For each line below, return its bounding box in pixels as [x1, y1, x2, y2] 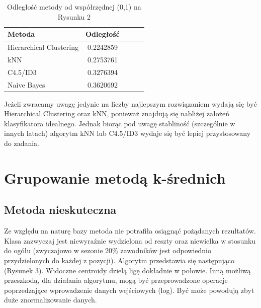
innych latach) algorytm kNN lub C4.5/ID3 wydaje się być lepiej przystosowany [4, 128, 251, 138]
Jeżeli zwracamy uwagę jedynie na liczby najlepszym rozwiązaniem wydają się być [4, 98, 257, 109]
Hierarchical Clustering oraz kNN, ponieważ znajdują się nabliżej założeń [4, 108, 229, 119]
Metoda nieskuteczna [4, 202, 117, 217]
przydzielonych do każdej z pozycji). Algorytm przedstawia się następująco [4, 255, 235, 265]
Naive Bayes [8, 79, 45, 90]
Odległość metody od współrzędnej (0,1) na [7, 2, 141, 12]
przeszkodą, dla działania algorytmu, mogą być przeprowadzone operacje [4, 275, 228, 285]
